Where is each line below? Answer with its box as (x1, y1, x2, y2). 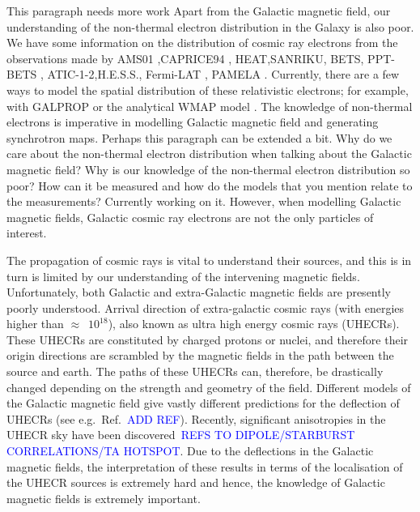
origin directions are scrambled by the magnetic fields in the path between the (6, 347, 394, 364)
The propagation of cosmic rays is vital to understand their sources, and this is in (6, 251, 412, 268)
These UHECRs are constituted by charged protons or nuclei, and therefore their (6, 331, 409, 348)
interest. (6, 224, 47, 241)
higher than (6, 315, 64, 332)
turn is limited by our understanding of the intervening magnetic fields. (6, 267, 360, 284)
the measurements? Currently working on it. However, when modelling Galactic (6, 193, 401, 210)
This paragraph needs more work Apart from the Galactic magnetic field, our (6, 2, 391, 19)
